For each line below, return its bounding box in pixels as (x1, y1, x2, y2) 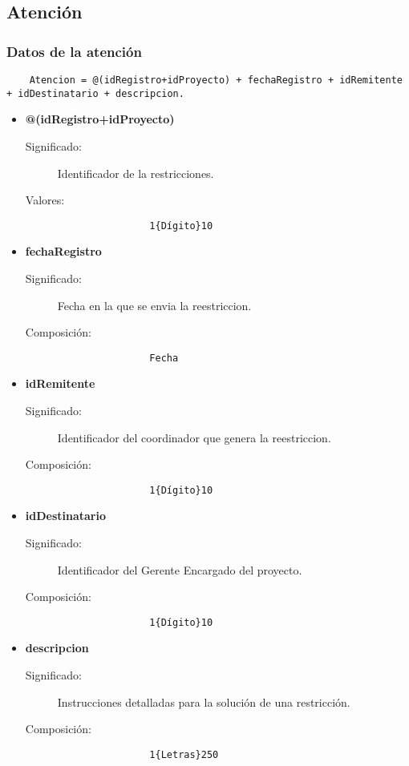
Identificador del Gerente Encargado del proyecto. (57, 561, 302, 578)
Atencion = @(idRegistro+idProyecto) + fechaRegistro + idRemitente (29, 75, 403, 86)
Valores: (25, 191, 65, 208)
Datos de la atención (6, 41, 142, 61)
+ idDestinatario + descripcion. (6, 87, 184, 99)
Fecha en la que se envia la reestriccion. (57, 296, 252, 313)
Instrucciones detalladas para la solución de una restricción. (57, 693, 350, 710)
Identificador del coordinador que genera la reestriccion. (57, 429, 331, 445)
